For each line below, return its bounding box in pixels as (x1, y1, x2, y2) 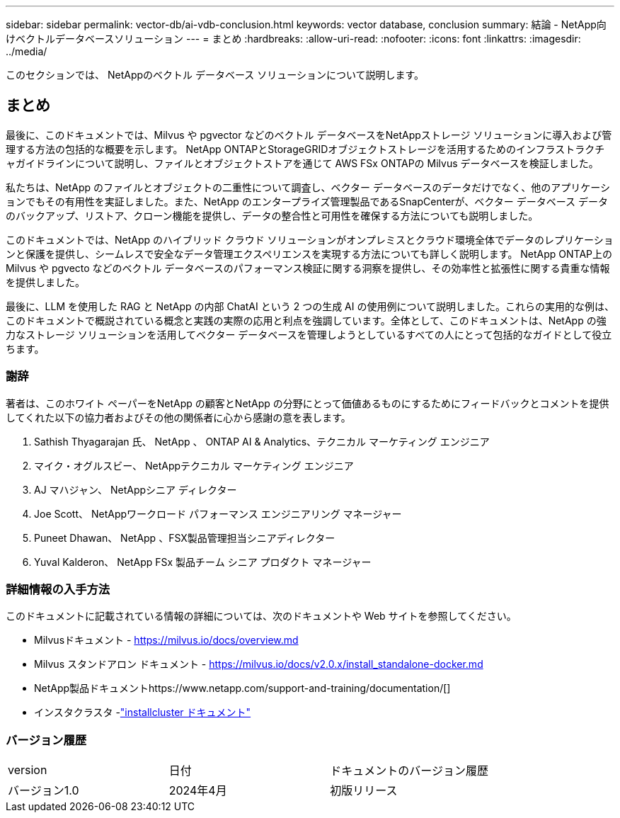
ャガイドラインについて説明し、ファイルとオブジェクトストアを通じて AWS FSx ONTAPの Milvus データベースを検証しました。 (6, 157, 599, 169)
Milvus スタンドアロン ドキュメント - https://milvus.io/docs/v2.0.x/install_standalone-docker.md (34, 658, 483, 671)
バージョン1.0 (8, 783, 79, 798)
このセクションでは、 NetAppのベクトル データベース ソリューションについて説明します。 (6, 69, 425, 81)
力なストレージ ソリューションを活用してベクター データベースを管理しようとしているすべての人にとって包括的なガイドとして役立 (6, 328, 612, 341)
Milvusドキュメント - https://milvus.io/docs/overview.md (34, 634, 299, 647)
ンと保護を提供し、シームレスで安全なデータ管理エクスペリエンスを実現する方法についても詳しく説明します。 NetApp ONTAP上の (6, 247, 613, 260)
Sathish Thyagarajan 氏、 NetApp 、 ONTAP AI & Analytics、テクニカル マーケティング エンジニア (34, 435, 490, 448)
